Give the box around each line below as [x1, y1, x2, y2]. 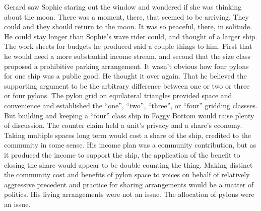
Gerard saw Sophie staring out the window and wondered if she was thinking [4, 2, 242, 12]
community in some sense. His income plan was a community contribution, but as [4, 139, 256, 150]
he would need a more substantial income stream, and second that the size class [4, 50, 250, 61]
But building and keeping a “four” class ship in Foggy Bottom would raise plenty [4, 110, 254, 120]
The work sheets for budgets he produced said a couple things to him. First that [4, 41, 252, 51]
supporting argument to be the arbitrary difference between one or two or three [4, 80, 250, 91]
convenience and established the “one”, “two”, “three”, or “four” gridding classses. [4, 100, 258, 110]
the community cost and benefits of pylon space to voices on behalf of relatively [4, 169, 250, 180]
